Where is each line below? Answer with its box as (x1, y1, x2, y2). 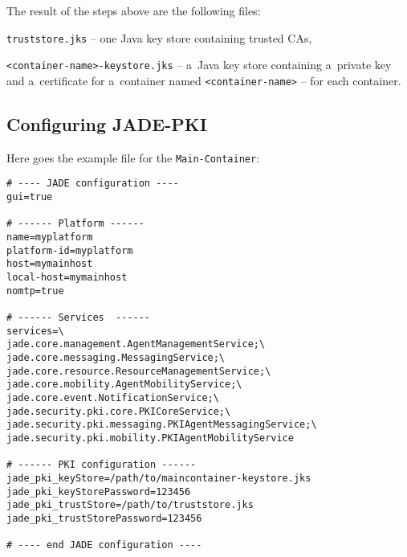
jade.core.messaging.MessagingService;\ (6, 351, 226, 363)
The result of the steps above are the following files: (6, 2, 261, 18)
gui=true (6, 191, 53, 203)
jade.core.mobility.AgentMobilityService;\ (6, 379, 242, 391)
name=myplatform (6, 231, 93, 244)
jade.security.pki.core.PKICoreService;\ (6, 405, 231, 417)
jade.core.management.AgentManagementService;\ (6, 338, 266, 350)
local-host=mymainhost (6, 272, 128, 284)
